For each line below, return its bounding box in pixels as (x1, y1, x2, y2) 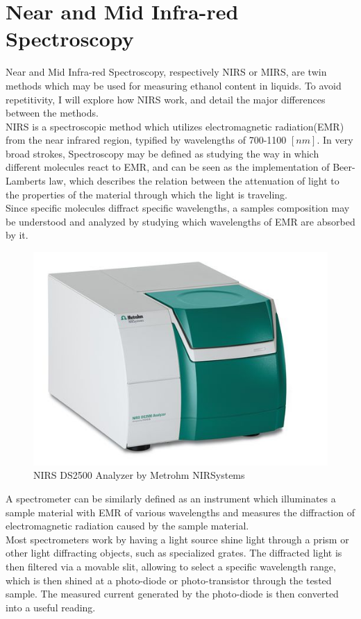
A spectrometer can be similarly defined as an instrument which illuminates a (6, 491, 336, 506)
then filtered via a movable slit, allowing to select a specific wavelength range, (6, 559, 336, 573)
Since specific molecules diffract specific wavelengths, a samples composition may (6, 201, 350, 215)
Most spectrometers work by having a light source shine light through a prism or (6, 532, 349, 546)
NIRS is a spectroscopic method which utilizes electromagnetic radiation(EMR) (6, 119, 344, 133)
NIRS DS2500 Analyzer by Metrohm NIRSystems (33, 468, 245, 482)
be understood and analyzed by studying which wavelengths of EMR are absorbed (6, 214, 355, 228)
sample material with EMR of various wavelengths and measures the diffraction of (6, 504, 355, 519)
